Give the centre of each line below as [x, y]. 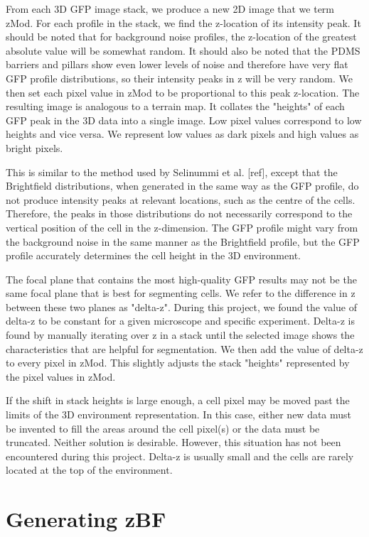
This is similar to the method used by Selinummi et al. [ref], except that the [172, 172]
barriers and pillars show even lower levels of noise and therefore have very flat [177, 64]
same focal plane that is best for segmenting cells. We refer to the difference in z [181, 293]
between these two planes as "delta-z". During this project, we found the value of [182, 307]
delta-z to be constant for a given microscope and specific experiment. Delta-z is [180, 321]
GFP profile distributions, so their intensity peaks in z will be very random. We [179, 78]
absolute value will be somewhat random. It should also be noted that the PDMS [183, 50]
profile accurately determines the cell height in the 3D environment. [153, 255]
